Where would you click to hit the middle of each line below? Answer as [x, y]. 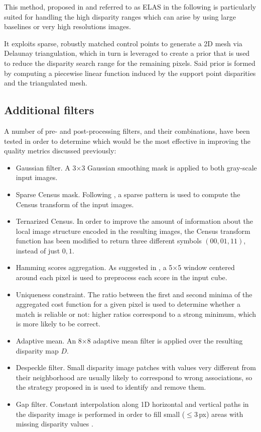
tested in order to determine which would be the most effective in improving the [127, 141]
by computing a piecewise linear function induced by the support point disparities [130, 73]
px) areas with [221, 414]
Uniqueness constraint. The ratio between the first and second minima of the [134, 294]
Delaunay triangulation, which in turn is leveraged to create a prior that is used [127, 53]
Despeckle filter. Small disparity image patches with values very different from [136, 367]
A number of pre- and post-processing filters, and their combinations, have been [127, 131]
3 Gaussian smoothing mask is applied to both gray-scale [169, 167]
